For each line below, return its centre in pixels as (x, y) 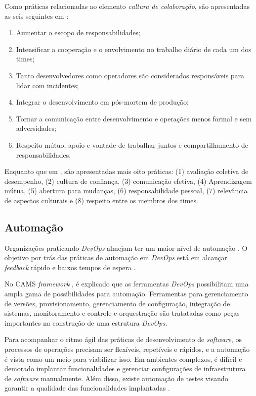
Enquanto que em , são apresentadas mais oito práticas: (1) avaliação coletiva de (127, 171)
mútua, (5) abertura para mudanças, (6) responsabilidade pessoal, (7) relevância (126, 191)
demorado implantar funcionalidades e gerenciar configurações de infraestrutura (125, 368)
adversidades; (36, 128)
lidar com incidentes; (47, 85)
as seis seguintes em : (37, 16)
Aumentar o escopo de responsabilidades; (78, 32)
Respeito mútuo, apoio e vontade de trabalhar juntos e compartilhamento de (132, 144)
